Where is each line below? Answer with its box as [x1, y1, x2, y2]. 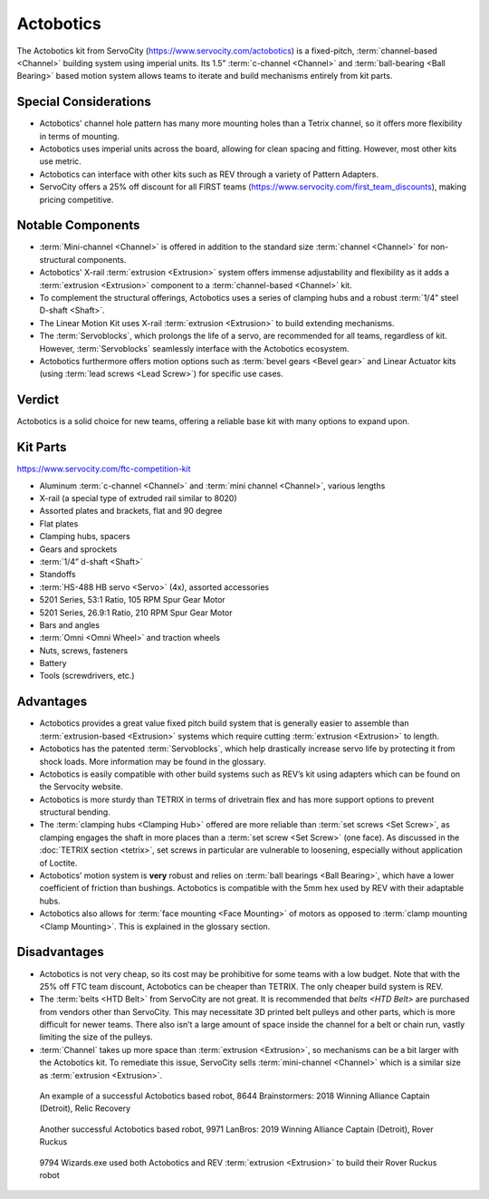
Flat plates [39, 517, 79, 529]
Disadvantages [16, 944, 104, 960]
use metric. [39, 156, 81, 167]
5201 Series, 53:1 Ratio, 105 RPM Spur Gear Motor [39, 595, 225, 605]
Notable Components [16, 218, 140, 233]
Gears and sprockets [39, 544, 118, 555]
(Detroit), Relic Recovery [39, 1103, 131, 1114]
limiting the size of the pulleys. [39, 1031, 153, 1042]
